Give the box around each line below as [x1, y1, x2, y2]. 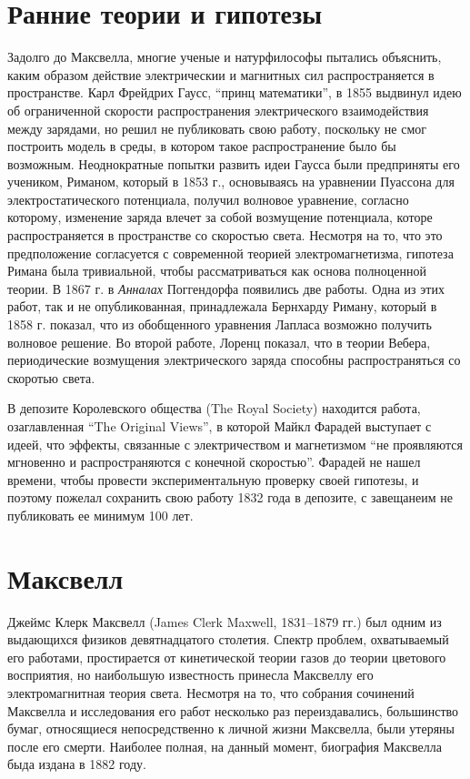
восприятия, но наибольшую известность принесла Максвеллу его [7, 665, 374, 684]
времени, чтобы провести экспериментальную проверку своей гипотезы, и [7, 470, 419, 489]
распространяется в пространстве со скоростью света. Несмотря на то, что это [7, 226, 443, 245]
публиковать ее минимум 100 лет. [7, 505, 194, 524]
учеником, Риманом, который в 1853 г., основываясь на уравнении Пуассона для [7, 172, 455, 191]
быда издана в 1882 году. [7, 754, 146, 774]
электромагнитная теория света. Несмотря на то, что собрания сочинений [7, 683, 415, 703]
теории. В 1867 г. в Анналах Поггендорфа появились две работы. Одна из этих [7, 278, 445, 298]
